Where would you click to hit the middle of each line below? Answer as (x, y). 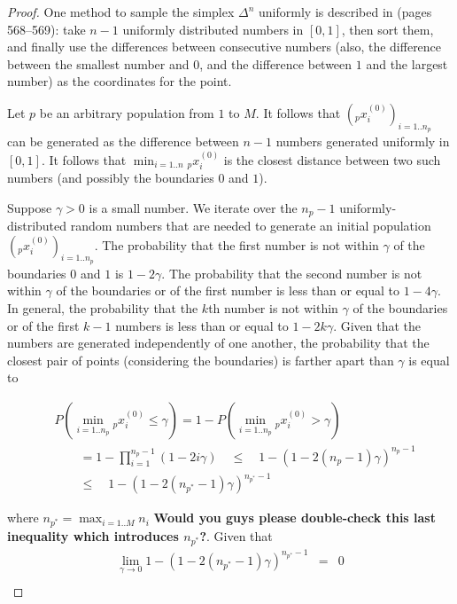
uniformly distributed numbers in (213, 29)
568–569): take (46, 29)
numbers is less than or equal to (202, 325)
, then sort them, (387, 29)
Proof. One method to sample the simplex (121, 12)
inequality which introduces (93, 536)
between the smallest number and (98, 63)
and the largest (407, 63)
